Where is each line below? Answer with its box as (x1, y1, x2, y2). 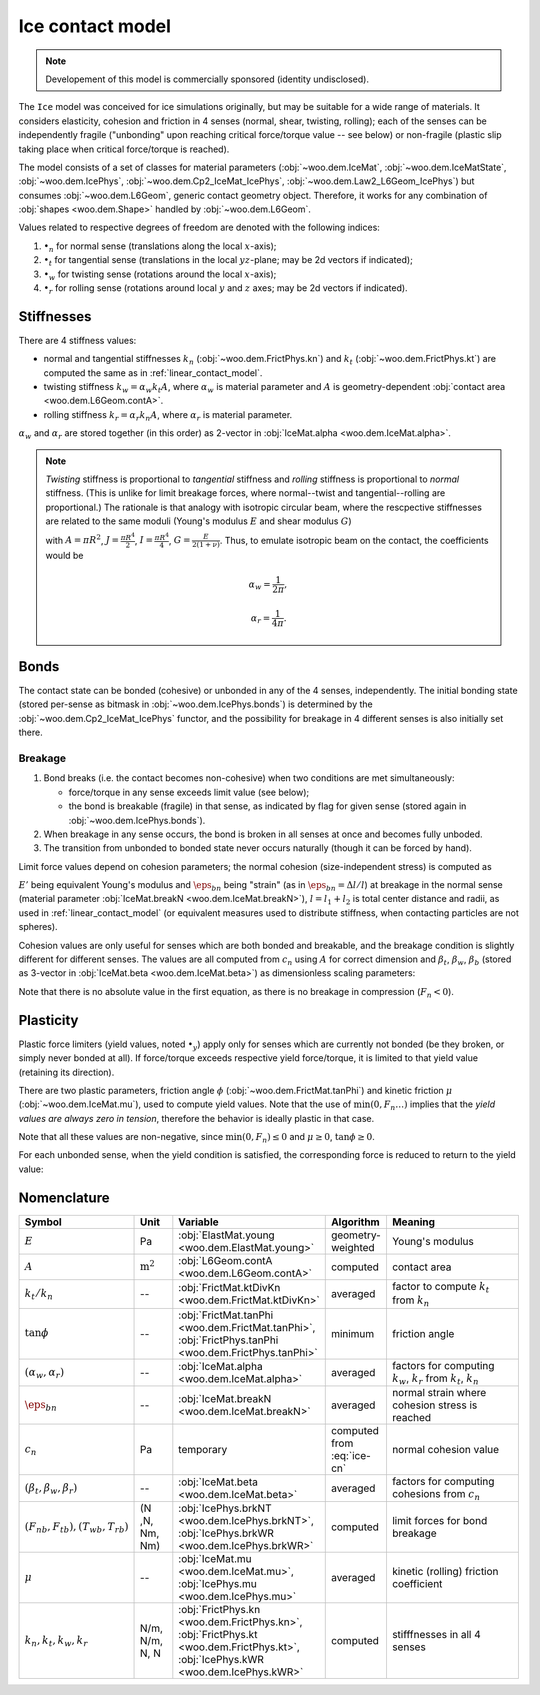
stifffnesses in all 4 (391, 1628, 482, 1642)
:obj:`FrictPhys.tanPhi (178, 1333, 279, 1347)
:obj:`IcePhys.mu (178, 1577, 257, 1591)
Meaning (391, 1215, 435, 1229)
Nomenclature (18, 1189, 110, 1206)
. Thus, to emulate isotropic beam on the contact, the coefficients (219, 534, 489, 546)
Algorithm (330, 1215, 380, 1229)
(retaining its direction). (18, 1066, 115, 1078)
